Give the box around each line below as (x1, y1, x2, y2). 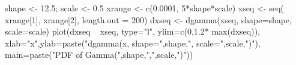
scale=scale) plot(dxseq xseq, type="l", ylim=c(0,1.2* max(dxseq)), (5, 25, 261, 38)
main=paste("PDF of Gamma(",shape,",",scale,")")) (5, 48, 193, 61)
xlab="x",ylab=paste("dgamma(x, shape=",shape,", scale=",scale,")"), (5, 36, 261, 49)
